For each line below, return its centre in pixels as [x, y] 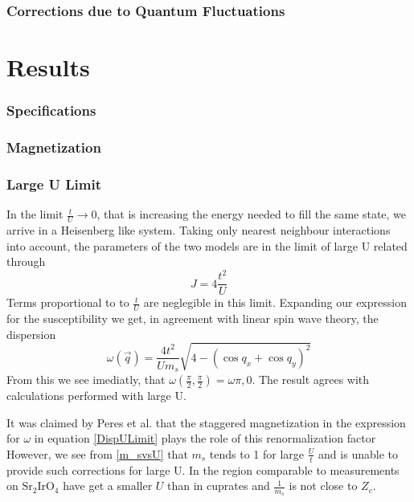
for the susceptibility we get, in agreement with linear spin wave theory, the [193, 318]
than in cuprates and [219, 486]
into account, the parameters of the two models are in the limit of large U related [207, 245]
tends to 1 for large [257, 453]
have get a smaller [108, 486]
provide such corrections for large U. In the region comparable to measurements [203, 469]
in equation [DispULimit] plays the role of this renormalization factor [205, 438]
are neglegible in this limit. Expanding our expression [275, 302]
